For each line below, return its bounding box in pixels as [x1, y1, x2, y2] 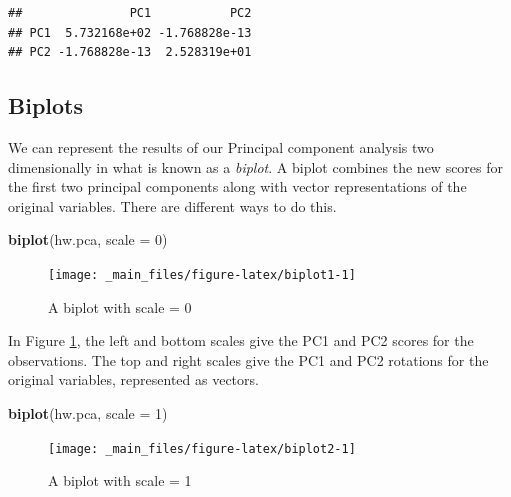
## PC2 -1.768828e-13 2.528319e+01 [8, 45, 252, 60]
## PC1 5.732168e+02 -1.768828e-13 [8, 25, 252, 40]
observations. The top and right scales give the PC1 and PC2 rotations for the [8, 349, 489, 370]
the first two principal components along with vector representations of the [8, 176, 467, 197]
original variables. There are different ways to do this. [8, 195, 337, 216]
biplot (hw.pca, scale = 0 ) [8, 229, 168, 250]
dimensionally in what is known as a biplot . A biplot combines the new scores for [8, 156, 504, 177]
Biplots [8, 90, 83, 121]
